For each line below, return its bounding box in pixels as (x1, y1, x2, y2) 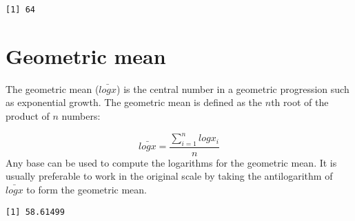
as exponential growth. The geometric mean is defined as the (6, 95, 263, 109)
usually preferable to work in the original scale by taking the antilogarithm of (6, 169, 333, 183)
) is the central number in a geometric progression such (116, 81, 349, 96)
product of (6, 108, 50, 123)
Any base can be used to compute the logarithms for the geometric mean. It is (6, 155, 337, 169)
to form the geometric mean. (26, 182, 148, 197)
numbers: (61, 108, 101, 123)
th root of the (271, 95, 329, 109)
